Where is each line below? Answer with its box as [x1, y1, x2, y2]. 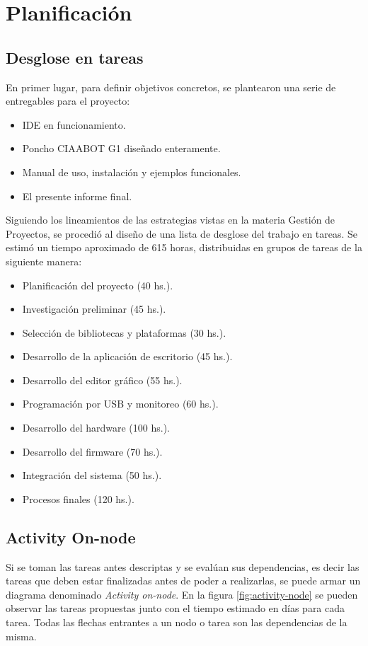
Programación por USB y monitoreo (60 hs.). [22, 396, 219, 411]
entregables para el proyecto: [6, 93, 130, 108]
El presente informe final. [22, 188, 132, 203]
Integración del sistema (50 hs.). [22, 468, 162, 483]
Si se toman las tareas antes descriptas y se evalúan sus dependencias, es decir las [6, 559, 360, 574]
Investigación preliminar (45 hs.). [22, 301, 166, 316]
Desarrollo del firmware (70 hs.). [22, 444, 163, 458]
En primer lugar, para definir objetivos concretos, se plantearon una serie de [6, 79, 336, 94]
